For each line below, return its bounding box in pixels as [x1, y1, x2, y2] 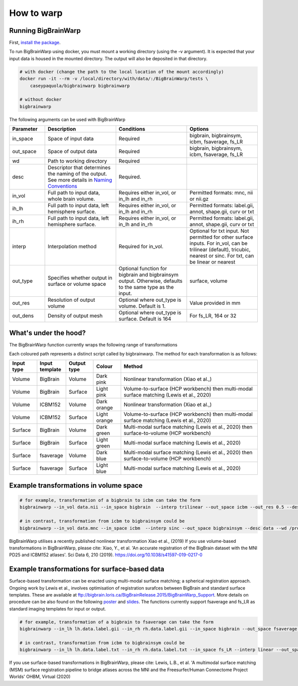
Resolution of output [47, 296, 95, 303]
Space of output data [47, 148, 97, 155]
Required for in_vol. [118, 243, 164, 250]
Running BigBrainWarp [9, 26, 81, 35]
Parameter [12, 126, 38, 133]
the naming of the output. [47, 171, 107, 177]
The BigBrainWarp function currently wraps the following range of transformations [9, 342, 178, 347]
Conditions [118, 126, 146, 133]
